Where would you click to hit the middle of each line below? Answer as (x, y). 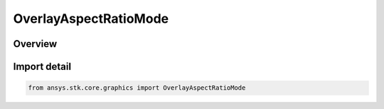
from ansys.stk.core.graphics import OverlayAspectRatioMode (137, 88)
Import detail (42, 67)
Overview (35, 44)
